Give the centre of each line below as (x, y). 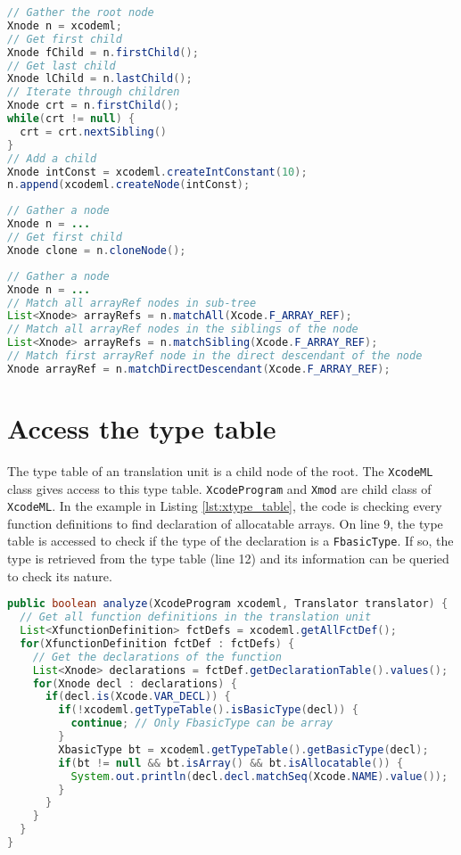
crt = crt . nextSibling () (94, 132)
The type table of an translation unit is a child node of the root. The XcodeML (220, 470)
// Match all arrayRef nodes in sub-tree (132, 303)
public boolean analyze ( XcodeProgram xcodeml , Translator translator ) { (228, 604)
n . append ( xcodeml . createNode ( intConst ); (129, 185)
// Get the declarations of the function (157, 657)
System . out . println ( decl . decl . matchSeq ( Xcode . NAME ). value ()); (259, 776)
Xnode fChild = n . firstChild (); (103, 52)
